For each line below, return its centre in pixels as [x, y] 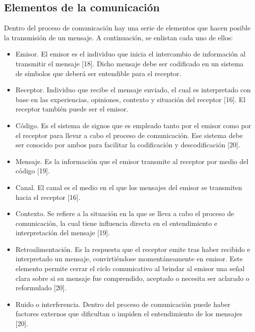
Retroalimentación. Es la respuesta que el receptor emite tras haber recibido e [133, 249]
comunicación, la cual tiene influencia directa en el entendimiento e [116, 223]
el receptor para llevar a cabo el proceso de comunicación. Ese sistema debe [129, 135]
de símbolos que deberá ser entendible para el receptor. [98, 73]
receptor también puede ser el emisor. [72, 109]
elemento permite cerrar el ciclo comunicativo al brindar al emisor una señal [130, 268]
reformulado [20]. [41, 288]
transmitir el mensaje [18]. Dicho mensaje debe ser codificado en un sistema [129, 63]
